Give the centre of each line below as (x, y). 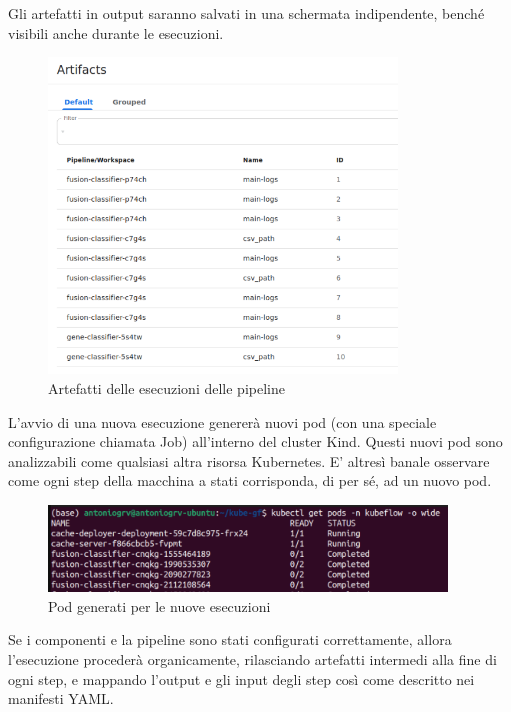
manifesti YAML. (61, 698)
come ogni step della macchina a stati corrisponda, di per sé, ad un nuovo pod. (250, 480)
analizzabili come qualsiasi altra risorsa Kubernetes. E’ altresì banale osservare (249, 460)
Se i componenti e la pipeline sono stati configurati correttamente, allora (230, 639)
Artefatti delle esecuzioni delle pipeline (166, 387)
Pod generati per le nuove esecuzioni (159, 605)
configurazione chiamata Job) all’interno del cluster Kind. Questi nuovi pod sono (255, 441)
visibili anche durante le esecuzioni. (116, 32)
